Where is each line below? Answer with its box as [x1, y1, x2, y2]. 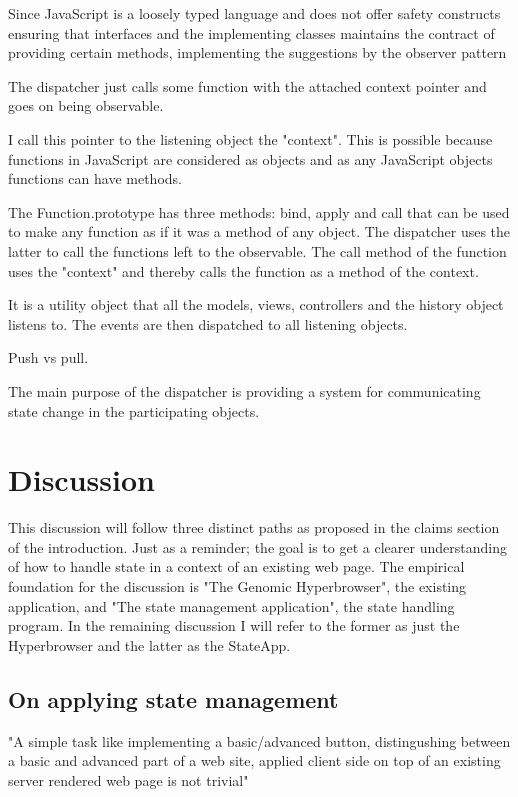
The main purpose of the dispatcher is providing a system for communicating [8, 380, 481, 401]
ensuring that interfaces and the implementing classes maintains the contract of [8, 22, 495, 43]
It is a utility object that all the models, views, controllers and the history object [8, 294, 504, 315]
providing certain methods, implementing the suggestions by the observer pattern [8, 42, 507, 63]
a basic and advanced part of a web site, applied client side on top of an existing [8, 750, 501, 771]
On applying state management [8, 683, 339, 714]
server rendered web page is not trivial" [8, 769, 249, 790]
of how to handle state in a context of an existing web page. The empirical [8, 556, 465, 577]
